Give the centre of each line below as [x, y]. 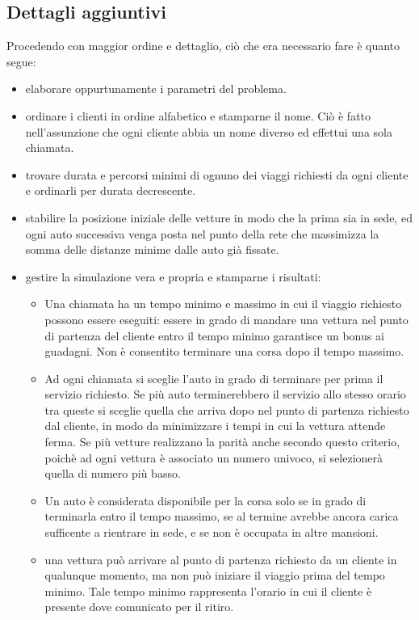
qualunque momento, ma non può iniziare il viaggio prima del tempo [215, 575]
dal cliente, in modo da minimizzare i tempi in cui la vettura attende [215, 426]
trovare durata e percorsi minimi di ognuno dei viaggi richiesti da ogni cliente [217, 174]
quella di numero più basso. [113, 473]
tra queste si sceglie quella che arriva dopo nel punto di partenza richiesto [227, 409]
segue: [21, 61]
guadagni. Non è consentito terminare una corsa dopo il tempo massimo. [224, 351]
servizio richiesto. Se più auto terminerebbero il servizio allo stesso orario [225, 394]
